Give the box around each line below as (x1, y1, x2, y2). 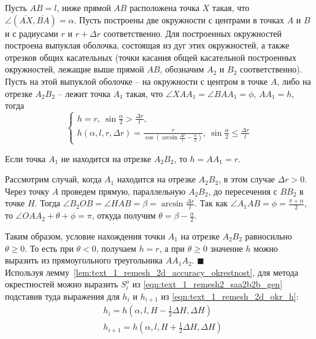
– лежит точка (58, 87, 110, 99)
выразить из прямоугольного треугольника (5, 254, 163, 267)
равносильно (245, 229, 292, 242)
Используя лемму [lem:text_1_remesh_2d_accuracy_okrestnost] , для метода (5, 265, 298, 278)
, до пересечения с (208, 184, 277, 197)
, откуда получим (91, 209, 156, 222)
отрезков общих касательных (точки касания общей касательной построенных (5, 50, 297, 63)
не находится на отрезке (61, 152, 152, 165)
